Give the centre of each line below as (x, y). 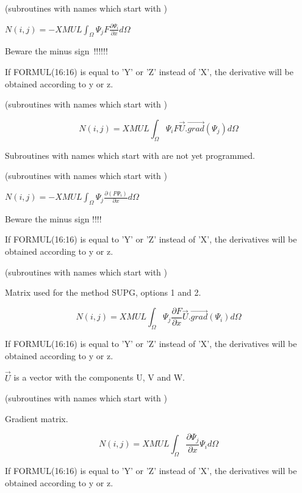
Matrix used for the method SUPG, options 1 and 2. (103, 292)
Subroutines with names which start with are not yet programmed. (130, 155)
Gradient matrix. (37, 418)
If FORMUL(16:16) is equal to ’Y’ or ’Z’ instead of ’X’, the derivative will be (149, 71)
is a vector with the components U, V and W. (99, 377)
